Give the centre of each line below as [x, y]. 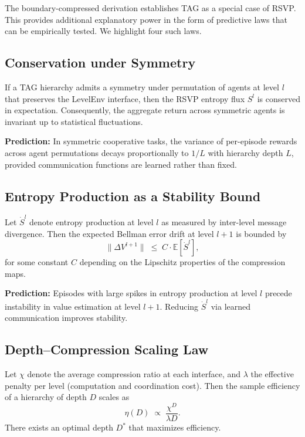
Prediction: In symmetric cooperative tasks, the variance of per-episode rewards [151, 141]
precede [278, 293]
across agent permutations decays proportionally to [97, 152]
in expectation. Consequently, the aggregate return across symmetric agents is [145, 110]
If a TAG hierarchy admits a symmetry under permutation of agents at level [142, 87]
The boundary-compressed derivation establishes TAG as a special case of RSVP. [150, 8]
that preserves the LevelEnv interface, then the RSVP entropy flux [125, 98]
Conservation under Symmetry [100, 62]
